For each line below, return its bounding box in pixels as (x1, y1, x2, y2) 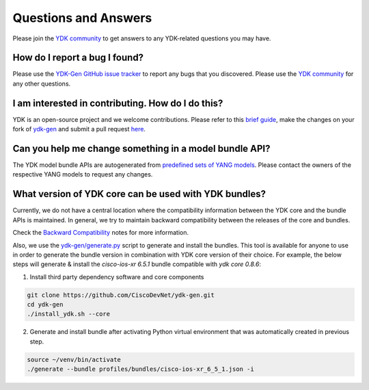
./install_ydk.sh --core (27, 310, 111, 318)
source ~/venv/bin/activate (27, 356, 121, 363)
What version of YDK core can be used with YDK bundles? (12, 188, 266, 200)
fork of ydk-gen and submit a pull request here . (12, 125, 146, 133)
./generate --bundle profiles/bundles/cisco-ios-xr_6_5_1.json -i (27, 365, 254, 373)
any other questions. (12, 79, 71, 88)
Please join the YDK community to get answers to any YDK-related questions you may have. (12, 34, 271, 42)
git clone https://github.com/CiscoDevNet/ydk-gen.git (27, 291, 215, 299)
